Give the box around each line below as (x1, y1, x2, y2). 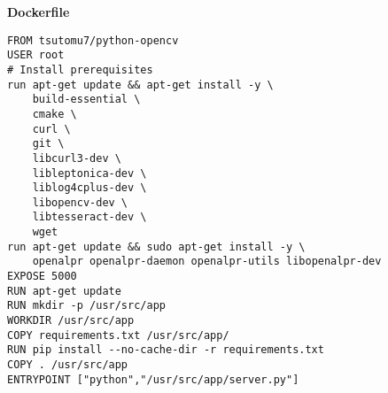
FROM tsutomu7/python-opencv (7, 34, 179, 47)
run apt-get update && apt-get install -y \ (7, 78, 274, 91)
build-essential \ (32, 93, 141, 106)
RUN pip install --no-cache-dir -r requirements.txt (7, 343, 324, 357)
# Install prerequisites (7, 63, 153, 76)
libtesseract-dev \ (32, 211, 147, 224)
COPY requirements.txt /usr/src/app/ (7, 328, 229, 342)
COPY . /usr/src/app (7, 358, 128, 372)
